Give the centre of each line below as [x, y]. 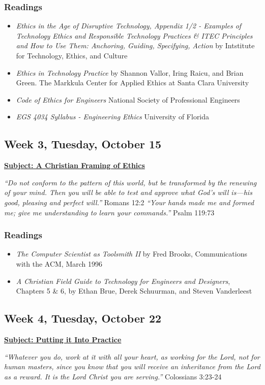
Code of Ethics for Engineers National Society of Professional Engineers [128, 99]
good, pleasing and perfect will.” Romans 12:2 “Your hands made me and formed [129, 202]
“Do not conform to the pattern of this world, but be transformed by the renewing [130, 182]
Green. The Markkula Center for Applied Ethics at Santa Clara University [132, 83]
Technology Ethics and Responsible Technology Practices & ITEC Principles [134, 35]
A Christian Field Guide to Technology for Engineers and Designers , [123, 281]
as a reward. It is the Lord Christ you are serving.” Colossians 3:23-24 [113, 376]
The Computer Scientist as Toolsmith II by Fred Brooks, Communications [131, 254]
